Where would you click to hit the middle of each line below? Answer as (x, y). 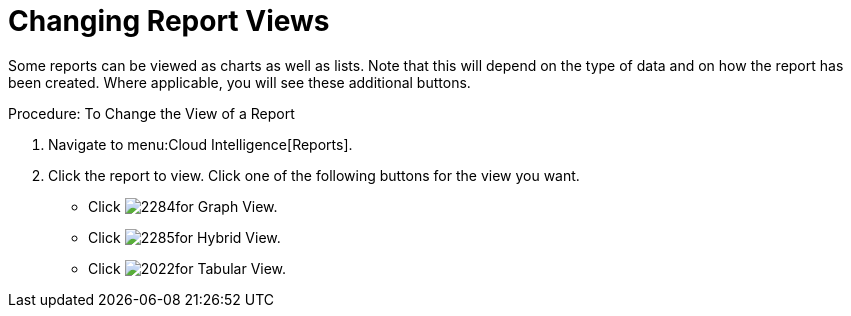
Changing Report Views (169, 21)
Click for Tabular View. (187, 268)
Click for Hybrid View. (184, 237)
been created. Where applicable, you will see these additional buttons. (239, 82)
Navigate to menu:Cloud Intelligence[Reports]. (200, 144)
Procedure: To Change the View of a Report (151, 113)
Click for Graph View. (183, 206)
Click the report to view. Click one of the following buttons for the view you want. (314, 175)
